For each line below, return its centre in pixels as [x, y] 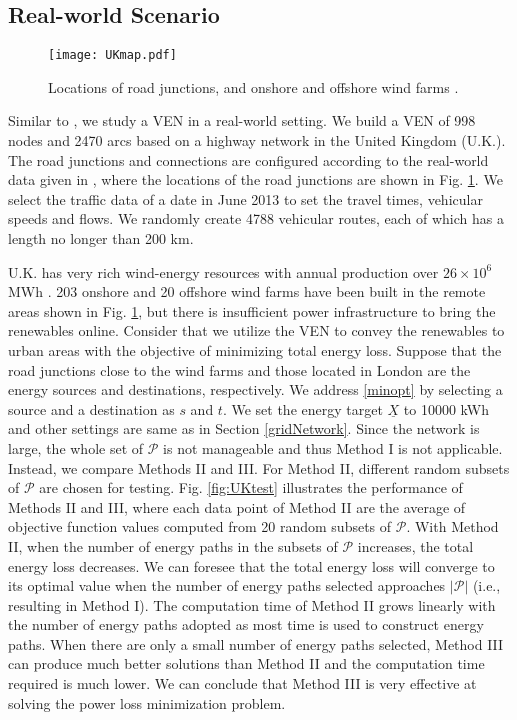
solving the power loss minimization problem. [147, 702]
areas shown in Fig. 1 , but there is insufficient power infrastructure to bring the [252, 310]
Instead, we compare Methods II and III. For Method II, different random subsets [259, 467]
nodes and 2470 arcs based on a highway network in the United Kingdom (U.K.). [257, 140]
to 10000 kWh [446, 408]
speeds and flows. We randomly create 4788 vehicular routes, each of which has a [256, 218]
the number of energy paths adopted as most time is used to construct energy [246, 624]
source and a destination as [91, 408]
